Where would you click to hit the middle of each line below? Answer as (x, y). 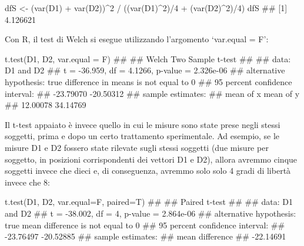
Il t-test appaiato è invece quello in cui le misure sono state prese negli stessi (143, 124)
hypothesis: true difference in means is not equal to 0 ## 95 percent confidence (148, 81)
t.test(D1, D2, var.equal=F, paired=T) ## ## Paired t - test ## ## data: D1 (149, 202)
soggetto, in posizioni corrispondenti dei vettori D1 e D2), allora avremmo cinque (151, 159)
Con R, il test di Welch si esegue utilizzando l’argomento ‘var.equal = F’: (137, 39)
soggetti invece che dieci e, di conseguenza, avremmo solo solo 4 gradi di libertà (148, 171)
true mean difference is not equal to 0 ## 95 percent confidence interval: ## (145, 225)
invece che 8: (27, 182)
